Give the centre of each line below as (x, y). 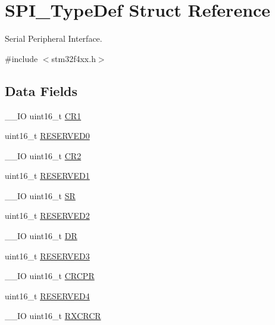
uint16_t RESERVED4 (47, 295)
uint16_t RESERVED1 (47, 176)
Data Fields (41, 90)
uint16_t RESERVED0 (47, 136)
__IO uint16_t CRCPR (50, 276)
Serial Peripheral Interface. (54, 38)
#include (21, 58)
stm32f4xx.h (74, 58)
